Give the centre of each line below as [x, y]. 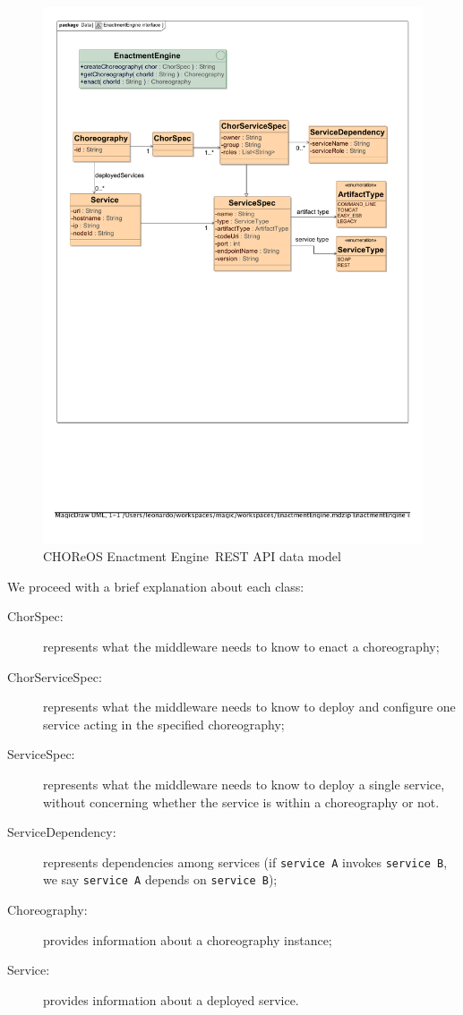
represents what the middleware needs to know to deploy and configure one [249, 707]
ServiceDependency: [62, 832]
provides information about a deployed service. [171, 999]
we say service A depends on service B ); [160, 879]
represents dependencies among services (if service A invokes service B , [245, 861]
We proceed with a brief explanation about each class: [156, 586]
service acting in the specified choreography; [164, 724]
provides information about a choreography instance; [188, 939]
